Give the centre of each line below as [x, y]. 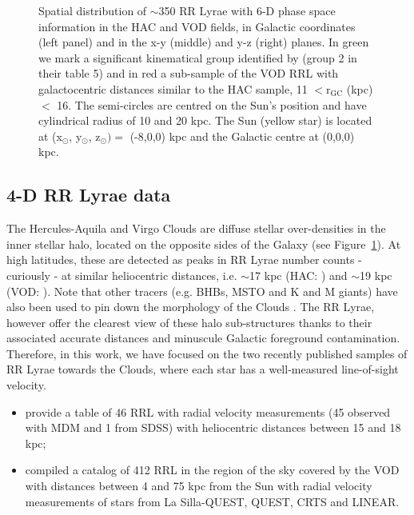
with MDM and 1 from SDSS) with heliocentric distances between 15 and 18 [213, 427]
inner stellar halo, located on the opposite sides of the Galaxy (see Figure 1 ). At [204, 244]
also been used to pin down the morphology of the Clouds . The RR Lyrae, [191, 307]
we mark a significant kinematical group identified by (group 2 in [198, 57]
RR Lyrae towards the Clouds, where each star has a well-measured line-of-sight [203, 369]
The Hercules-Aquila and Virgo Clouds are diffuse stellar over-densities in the [196, 228]
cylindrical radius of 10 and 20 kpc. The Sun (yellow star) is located [205, 120]
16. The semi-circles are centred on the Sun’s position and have [212, 104]
